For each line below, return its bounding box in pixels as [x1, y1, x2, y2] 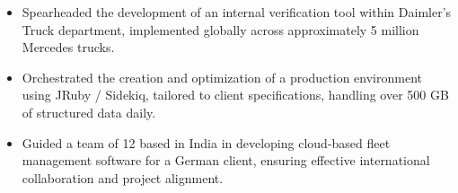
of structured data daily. [22, 102, 156, 121]
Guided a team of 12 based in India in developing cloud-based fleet [22, 133, 391, 152]
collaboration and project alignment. [22, 168, 224, 187]
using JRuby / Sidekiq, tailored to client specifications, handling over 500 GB [22, 85, 449, 104]
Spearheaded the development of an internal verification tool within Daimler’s [22, 3, 452, 21]
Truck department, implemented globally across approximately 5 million [22, 20, 419, 39]
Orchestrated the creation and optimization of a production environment [22, 67, 422, 86]
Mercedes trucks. [22, 38, 115, 57]
